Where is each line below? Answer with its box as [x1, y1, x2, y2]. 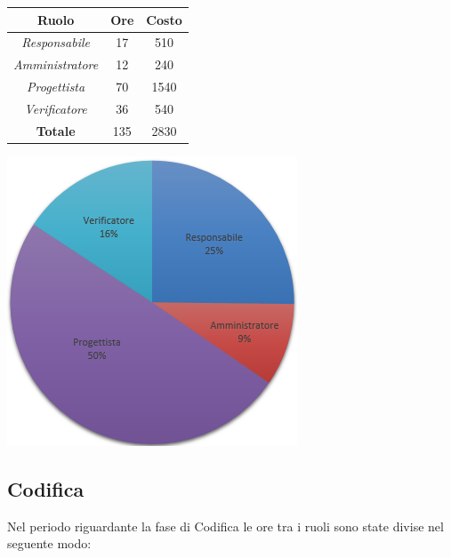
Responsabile [21, 33, 90, 52]
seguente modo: [7, 534, 92, 553]
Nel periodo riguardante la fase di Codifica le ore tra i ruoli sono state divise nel [7, 516, 444, 535]
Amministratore [13, 55, 99, 74]
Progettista [27, 77, 85, 96]
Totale [36, 121, 76, 139]
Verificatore [24, 99, 87, 117]
